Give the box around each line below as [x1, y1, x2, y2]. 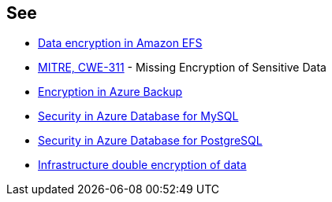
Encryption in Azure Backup [38, 85, 183, 99]
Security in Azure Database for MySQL [38, 109, 239, 123]
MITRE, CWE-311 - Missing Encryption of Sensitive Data [38, 61, 326, 75]
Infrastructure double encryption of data [38, 158, 247, 172]
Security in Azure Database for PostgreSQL [38, 134, 263, 148]
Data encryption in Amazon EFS [38, 36, 203, 50]
